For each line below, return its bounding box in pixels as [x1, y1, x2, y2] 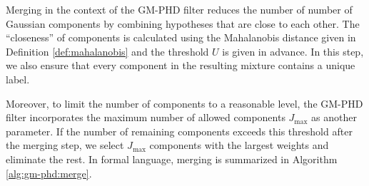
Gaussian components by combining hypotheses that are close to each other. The [6, 16, 360, 31]
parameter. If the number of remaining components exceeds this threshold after [6, 123, 353, 138]
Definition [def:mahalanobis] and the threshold [6, 43, 209, 58]
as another [311, 110, 357, 125]
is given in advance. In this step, [222, 43, 364, 58]
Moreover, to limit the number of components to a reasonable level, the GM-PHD [6, 95, 363, 110]
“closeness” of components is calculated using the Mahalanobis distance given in [6, 30, 356, 45]
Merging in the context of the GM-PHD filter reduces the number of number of [6, 2, 353, 16]
